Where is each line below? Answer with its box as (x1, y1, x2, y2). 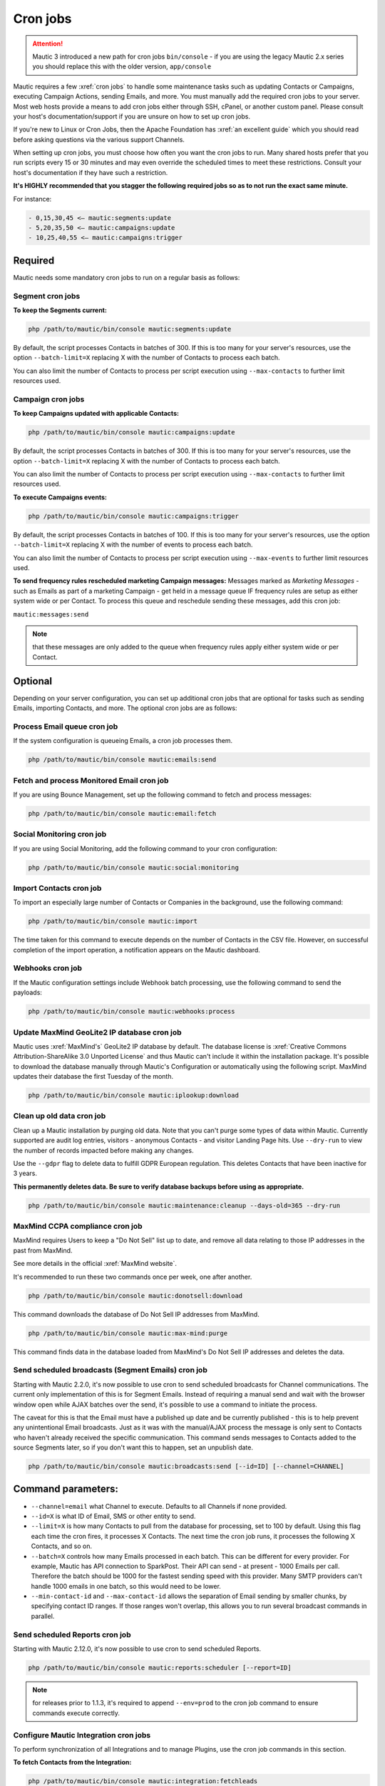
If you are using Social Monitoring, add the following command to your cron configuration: (13, 844, 278, 853)
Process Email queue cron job (13, 722, 118, 732)
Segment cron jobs (13, 291, 81, 301)
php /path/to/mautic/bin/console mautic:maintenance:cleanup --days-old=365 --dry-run (28, 1201, 341, 1209)
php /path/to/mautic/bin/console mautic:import (28, 917, 197, 925)
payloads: (13, 988, 43, 997)
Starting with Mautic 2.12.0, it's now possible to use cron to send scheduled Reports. (13, 1645, 262, 1653)
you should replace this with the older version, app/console (32, 62, 212, 71)
